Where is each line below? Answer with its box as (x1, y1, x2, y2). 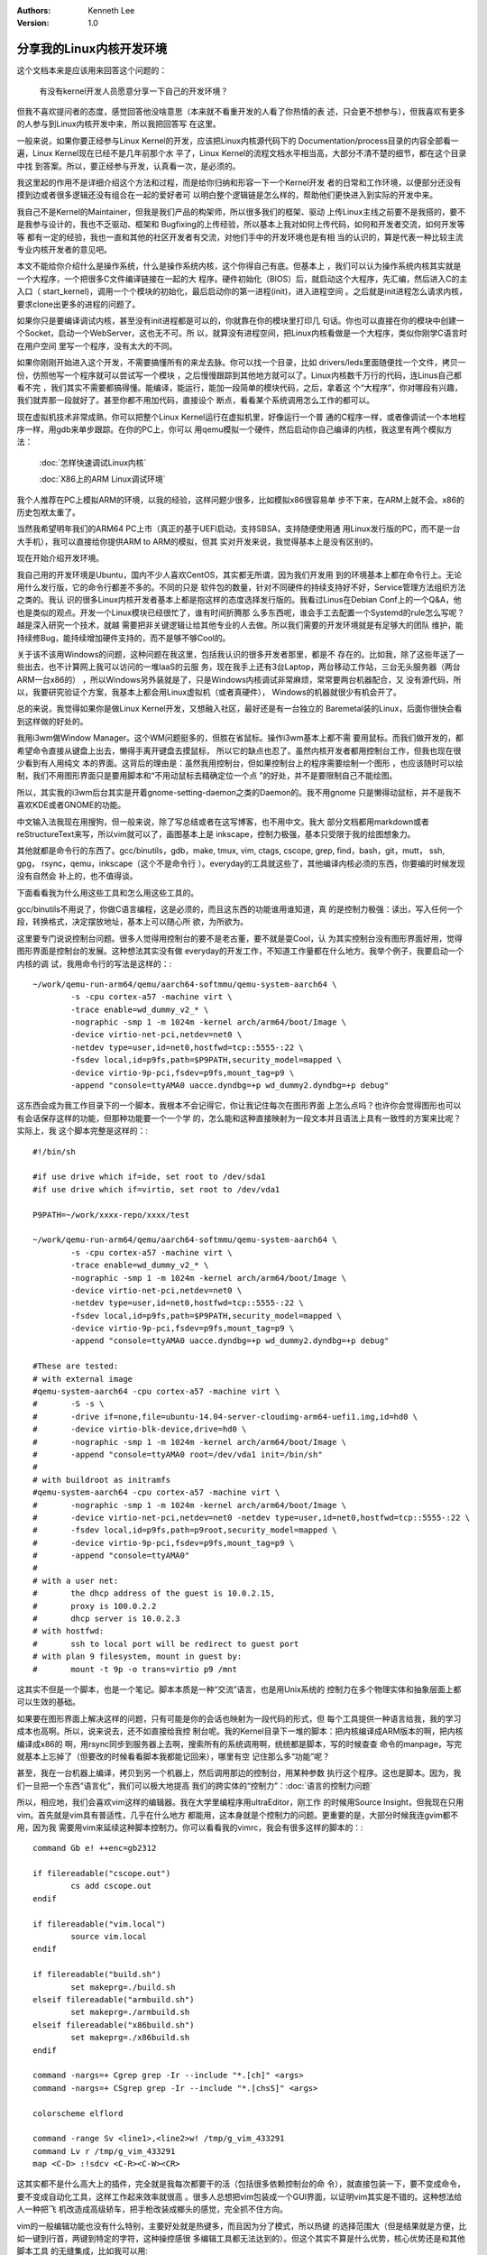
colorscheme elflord (32, 2108, 124, 2119)
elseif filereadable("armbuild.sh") (32, 1994, 195, 2004)
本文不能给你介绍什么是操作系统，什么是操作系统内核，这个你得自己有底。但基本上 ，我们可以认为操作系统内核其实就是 (16, 261, 462, 272)
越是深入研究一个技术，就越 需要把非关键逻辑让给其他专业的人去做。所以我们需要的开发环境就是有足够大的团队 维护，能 (16, 620, 464, 630)
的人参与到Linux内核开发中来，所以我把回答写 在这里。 (16, 118, 221, 130)
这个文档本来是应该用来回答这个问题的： (16, 65, 167, 76)
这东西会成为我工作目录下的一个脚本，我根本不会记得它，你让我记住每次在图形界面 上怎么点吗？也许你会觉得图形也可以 (16, 1100, 462, 1111)
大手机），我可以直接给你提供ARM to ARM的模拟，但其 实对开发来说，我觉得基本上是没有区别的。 (16, 536, 379, 547)
